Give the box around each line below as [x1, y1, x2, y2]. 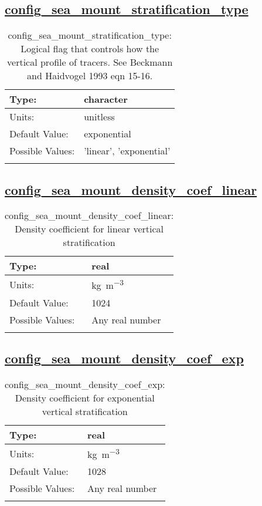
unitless [84, 110, 115, 124]
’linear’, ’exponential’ [84, 144, 171, 158]
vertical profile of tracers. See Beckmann [7, 55, 173, 69]
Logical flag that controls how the [21, 42, 159, 56]
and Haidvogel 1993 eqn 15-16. [27, 69, 153, 83]
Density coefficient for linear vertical [15, 222, 164, 236]
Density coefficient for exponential [15, 390, 155, 404]
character [84, 92, 128, 106]
